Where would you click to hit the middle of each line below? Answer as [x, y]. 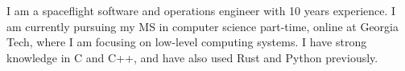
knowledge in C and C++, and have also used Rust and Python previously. [192, 57]
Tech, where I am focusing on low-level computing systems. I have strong [187, 42]
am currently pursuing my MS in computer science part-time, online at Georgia [202, 26]
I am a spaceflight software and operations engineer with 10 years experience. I [201, 10]
